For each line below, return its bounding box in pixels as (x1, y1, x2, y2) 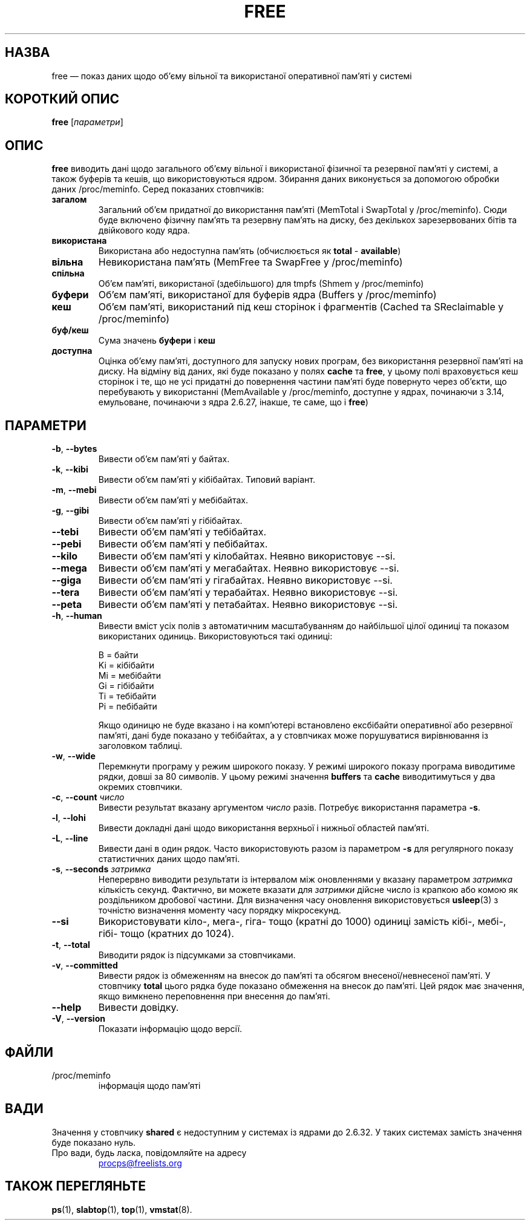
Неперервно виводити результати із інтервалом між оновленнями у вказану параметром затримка (98, 874, 513, 885)
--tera (51, 586, 80, 599)
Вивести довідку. (98, 1001, 179, 1014)
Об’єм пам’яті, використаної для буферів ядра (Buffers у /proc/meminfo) (98, 289, 437, 301)
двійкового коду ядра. (98, 225, 190, 236)
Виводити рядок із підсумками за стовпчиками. (98, 950, 296, 961)
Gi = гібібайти (98, 681, 154, 691)
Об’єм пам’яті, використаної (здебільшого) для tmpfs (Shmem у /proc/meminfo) (98, 278, 424, 289)
